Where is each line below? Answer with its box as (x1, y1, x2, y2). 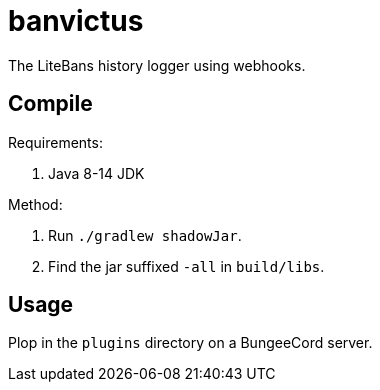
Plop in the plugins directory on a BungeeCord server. (8, 334, 373, 352)
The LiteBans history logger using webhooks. (8, 56, 306, 74)
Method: (8, 195, 63, 213)
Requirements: (8, 133, 103, 151)
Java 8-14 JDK (48, 164, 145, 182)
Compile (8, 91, 93, 117)
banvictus (8, 4, 144, 38)
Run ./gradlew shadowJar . (48, 226, 242, 244)
